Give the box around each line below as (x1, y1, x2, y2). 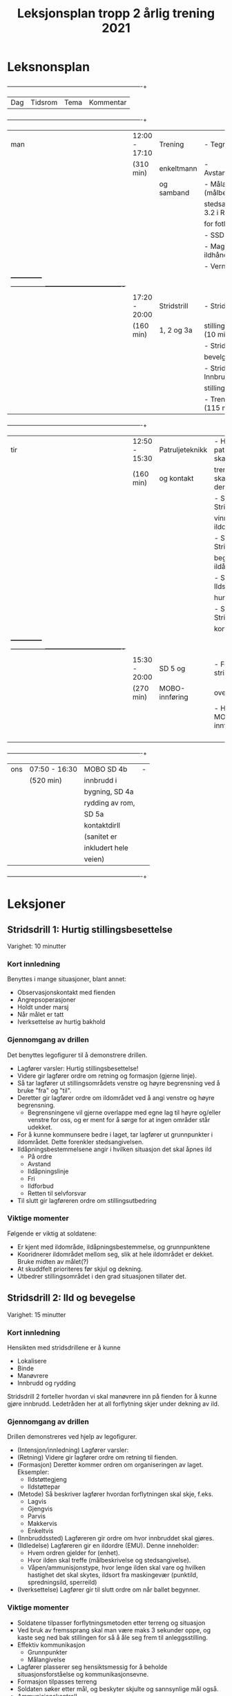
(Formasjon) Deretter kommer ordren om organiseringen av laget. (17, 1461, 204, 1469)
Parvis (27, 1512, 46, 1520)
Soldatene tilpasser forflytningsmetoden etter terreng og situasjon (17, 1619, 206, 1627)
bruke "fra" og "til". (17, 1086, 72, 1094)
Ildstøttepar (27, 1482, 61, 1491)
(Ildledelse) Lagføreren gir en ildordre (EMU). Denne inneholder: (17, 1541, 199, 1550)
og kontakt (159, 473, 194, 483)
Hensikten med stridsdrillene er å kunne (7, 1343, 121, 1352)
